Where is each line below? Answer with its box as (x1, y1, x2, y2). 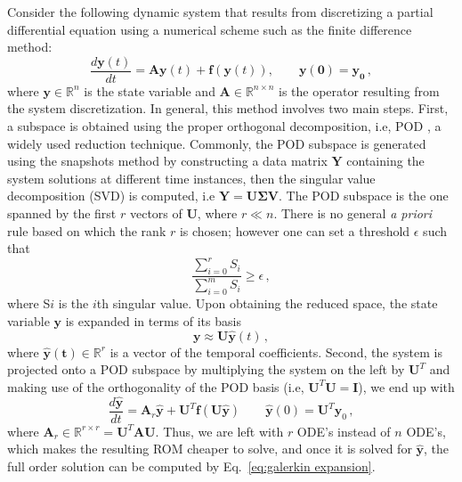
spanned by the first (7, 204, 117, 222)
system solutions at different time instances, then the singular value (7, 168, 376, 187)
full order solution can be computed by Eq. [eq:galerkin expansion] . (7, 456, 376, 475)
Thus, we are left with (163, 421, 284, 440)
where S (7, 294, 51, 313)
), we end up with (358, 377, 455, 396)
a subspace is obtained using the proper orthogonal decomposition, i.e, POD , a (7, 117, 442, 135)
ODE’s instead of (296, 421, 391, 440)
